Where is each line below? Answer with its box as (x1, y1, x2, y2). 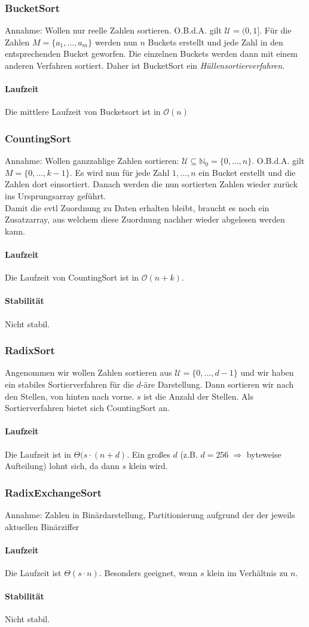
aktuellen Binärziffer (5, 520, 79, 532)
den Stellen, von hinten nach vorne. (5, 389, 134, 402)
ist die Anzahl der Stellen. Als (143, 389, 253, 402)
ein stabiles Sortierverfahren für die (5, 378, 134, 390)
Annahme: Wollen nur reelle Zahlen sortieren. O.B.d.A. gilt (5, 24, 222, 36)
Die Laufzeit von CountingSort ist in (5, 271, 139, 284)
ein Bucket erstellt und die (198, 166, 296, 178)
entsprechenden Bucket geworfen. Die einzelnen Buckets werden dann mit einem (5, 47, 298, 60)
